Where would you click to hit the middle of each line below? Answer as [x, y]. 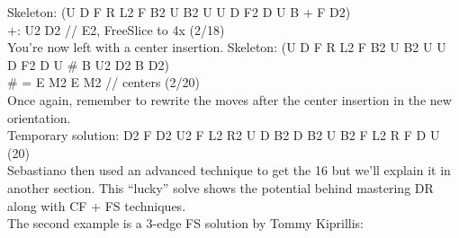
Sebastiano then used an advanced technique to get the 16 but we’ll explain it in [229, 170]
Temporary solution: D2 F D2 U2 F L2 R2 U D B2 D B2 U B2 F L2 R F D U [224, 135]
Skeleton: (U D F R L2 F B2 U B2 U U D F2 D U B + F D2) [179, 12]
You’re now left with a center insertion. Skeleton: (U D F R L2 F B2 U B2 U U [227, 47]
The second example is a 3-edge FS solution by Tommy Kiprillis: [186, 223]
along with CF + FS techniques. [97, 205]
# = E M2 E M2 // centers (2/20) [103, 82]
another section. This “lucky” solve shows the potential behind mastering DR [220, 187]
